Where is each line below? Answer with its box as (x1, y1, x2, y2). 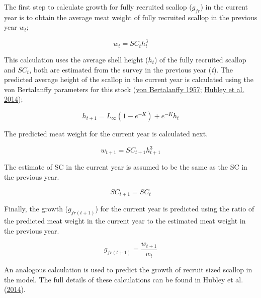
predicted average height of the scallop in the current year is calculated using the (4, 74, 253, 85)
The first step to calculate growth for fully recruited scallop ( (4, 2, 192, 12)
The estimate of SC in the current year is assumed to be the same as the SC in (4, 162, 247, 172)
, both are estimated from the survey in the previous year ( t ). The (29, 64, 233, 74)
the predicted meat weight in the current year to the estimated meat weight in (4, 215, 246, 226)
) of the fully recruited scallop (154, 54, 246, 64)
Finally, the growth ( (4, 203, 68, 214)
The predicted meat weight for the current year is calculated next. (4, 128, 208, 138)
